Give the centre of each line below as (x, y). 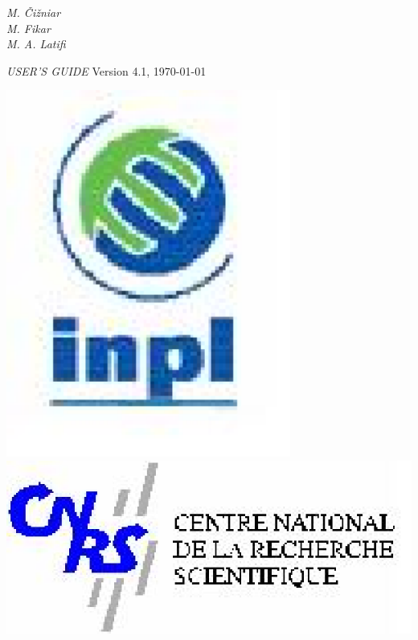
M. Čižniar (34, 12)
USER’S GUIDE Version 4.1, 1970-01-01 (107, 70)
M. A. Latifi (36, 44)
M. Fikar (29, 28)
